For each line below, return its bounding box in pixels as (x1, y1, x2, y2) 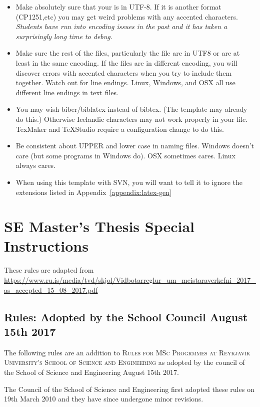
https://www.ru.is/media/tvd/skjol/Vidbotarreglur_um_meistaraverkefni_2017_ (4, 275, 256, 285)
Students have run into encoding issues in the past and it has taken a (15, 21, 227, 32)
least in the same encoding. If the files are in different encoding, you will (15, 57, 237, 68)
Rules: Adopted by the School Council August (4, 309, 248, 324)
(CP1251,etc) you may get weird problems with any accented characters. (15, 11, 238, 22)
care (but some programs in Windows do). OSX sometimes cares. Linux (15, 150, 235, 160)
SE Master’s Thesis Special (4, 216, 195, 237)
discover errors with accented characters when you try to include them (15, 67, 232, 78)
